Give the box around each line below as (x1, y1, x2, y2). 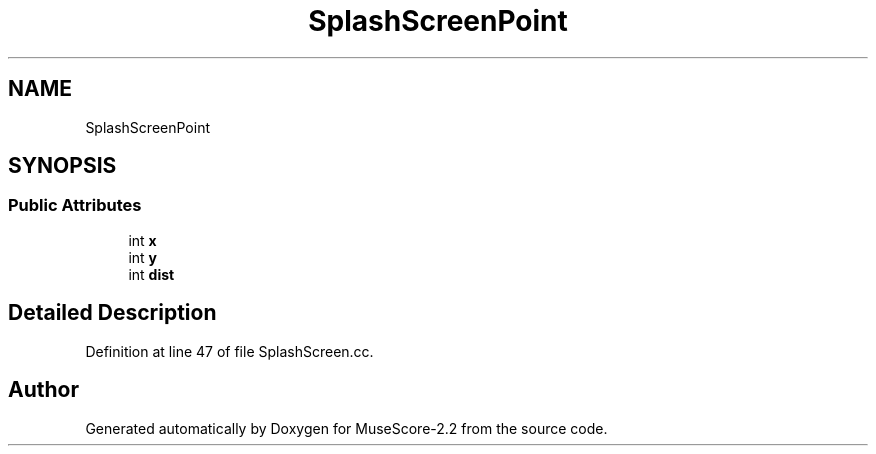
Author (8, 377, 79, 403)
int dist (128, 265, 175, 283)
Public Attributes (8, 195, 142, 216)
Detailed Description (8, 300, 217, 326)
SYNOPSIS (8, 153, 117, 179)
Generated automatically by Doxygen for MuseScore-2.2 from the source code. (85, 419, 608, 437)
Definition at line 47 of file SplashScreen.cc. (85, 342, 374, 360)
